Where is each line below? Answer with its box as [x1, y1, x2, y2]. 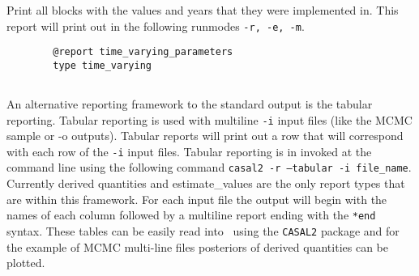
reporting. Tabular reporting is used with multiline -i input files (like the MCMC [6, 111, 413, 128]
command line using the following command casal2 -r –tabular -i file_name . [6, 159, 412, 176]
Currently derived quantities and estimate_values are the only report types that [6, 175, 405, 192]
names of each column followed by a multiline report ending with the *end [6, 206, 376, 223]
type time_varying [53, 59, 152, 71]
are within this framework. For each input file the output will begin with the [6, 190, 387, 207]
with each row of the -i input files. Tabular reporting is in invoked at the [6, 142, 372, 159]
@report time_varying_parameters [53, 46, 233, 58]
